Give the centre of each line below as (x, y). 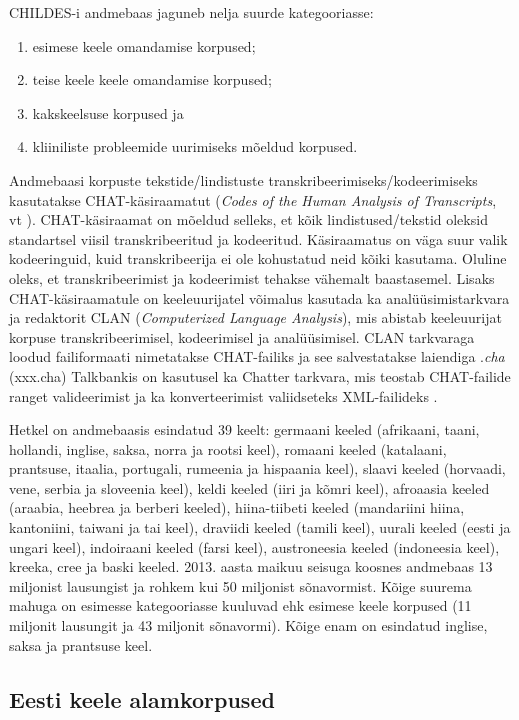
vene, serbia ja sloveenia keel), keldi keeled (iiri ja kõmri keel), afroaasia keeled (249, 487)
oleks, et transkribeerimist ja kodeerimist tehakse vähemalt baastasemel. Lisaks (252, 277)
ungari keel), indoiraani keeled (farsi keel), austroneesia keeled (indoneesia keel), (254, 546)
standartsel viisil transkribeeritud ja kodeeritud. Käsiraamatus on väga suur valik (258, 238)
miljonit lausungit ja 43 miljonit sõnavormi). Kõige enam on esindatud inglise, (248, 625)
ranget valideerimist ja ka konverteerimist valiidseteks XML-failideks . (223, 395)
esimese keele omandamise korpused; (144, 45)
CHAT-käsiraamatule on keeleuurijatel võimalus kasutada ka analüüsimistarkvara (259, 297)
